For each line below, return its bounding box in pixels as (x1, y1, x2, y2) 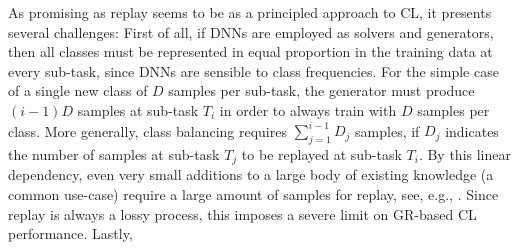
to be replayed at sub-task (241, 143, 402, 164)
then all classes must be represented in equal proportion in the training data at (8, 41, 493, 62)
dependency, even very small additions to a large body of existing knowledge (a (8, 164, 494, 185)
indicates (445, 120, 499, 141)
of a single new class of (8, 80, 148, 101)
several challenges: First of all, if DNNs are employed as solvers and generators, (8, 21, 494, 42)
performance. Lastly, (8, 223, 133, 244)
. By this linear (418, 143, 511, 164)
